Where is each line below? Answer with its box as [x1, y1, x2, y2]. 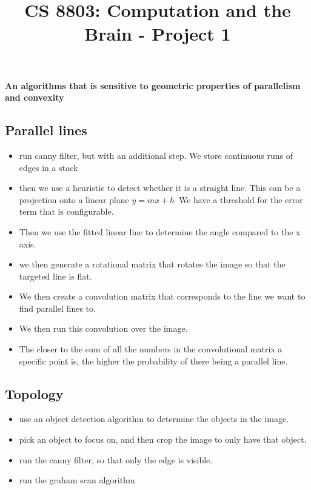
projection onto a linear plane [19, 193, 129, 206]
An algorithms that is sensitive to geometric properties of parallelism [5, 79, 301, 92]
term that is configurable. [19, 205, 114, 218]
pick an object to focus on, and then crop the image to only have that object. [19, 433, 307, 446]
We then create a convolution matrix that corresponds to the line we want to [19, 290, 306, 303]
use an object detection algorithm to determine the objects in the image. [19, 412, 289, 425]
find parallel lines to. [19, 301, 96, 314]
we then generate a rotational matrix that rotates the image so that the [19, 258, 286, 270]
